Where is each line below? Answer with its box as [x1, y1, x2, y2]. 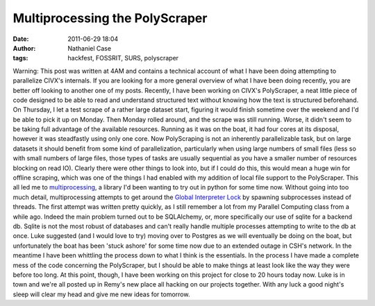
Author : [12, 44, 36, 52]
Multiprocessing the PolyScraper [12, 10, 208, 26]
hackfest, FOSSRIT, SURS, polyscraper [67, 54, 179, 62]
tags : [12, 54, 28, 62]
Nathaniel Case [67, 44, 111, 52]
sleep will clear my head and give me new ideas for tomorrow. [12, 290, 190, 298]
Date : [12, 35, 29, 43]
